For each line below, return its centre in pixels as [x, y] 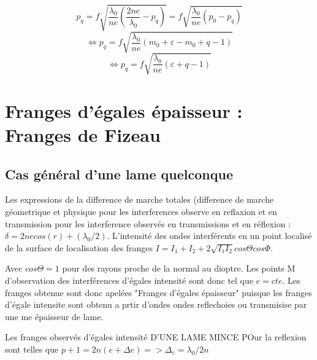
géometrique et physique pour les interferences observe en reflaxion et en [141, 211]
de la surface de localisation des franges [79, 247]
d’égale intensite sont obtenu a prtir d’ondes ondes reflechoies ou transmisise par [156, 304]
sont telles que [32, 349]
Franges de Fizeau [83, 135]
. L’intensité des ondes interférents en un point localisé [209, 236]
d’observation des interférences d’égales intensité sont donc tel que [129, 280]
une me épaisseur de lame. [54, 316]
